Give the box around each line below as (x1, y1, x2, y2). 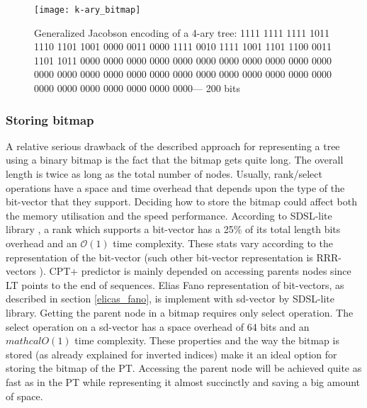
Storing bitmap (6, 110, 94, 128)
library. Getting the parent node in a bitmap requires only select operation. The (6, 305, 354, 319)
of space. (6, 388, 43, 403)
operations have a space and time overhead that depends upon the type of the (6, 180, 345, 195)
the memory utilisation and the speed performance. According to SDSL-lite (6, 208, 332, 222)
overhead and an (6, 236, 77, 250)
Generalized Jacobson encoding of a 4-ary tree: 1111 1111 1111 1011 (34, 25, 329, 40)
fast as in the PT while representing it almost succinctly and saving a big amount (6, 374, 361, 389)
